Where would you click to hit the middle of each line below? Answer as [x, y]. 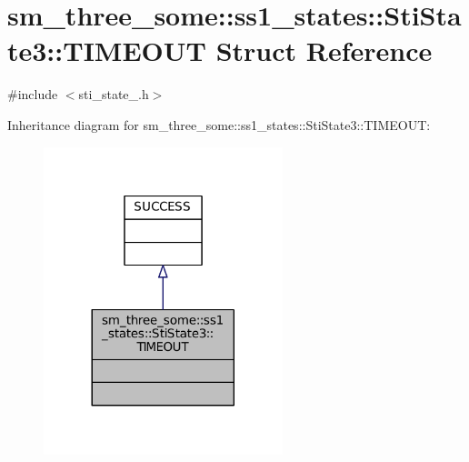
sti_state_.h [114, 94]
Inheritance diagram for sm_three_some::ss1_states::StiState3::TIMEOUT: [219, 124]
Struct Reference [324, 50]
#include [33, 94]
